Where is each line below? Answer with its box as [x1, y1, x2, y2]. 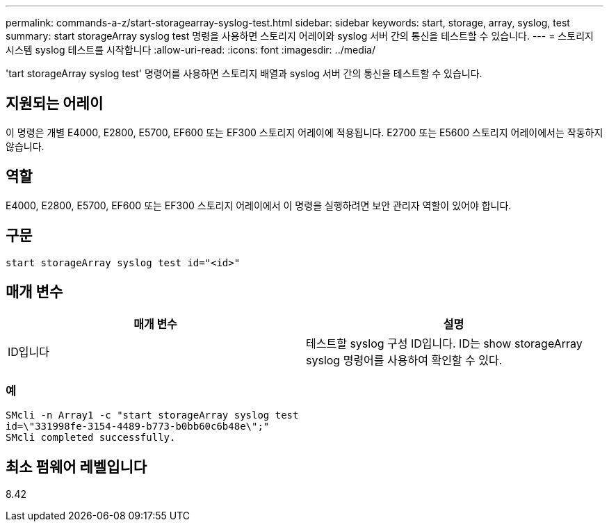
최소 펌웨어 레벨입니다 [6, 457, 147, 476]
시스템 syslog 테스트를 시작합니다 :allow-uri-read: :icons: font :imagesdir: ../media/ [6, 44, 375, 56]
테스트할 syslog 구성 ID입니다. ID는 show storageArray [306, 337, 583, 351]
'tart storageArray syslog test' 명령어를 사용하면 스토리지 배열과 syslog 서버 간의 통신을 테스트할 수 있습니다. [6, 67, 482, 79]
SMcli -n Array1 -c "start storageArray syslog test [6, 410, 299, 421]
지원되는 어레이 [6, 95, 104, 113]
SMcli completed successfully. [6, 432, 176, 444]
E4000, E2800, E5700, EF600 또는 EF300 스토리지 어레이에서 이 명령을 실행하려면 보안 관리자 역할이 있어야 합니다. [6, 199, 512, 211]
